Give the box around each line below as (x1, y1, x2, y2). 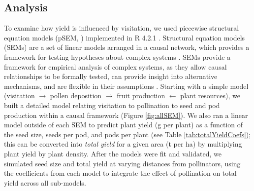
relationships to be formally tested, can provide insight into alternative (4, 71, 218, 81)
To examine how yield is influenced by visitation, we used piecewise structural (4, 23, 239, 33)
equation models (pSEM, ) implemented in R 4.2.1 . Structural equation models (4, 32, 245, 42)
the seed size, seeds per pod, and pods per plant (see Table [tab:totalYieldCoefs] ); (4, 129, 251, 139)
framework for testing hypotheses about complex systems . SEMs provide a (4, 51, 231, 62)
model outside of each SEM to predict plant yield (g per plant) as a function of (4, 119, 243, 130)
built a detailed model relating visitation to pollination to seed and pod (4, 100, 220, 110)
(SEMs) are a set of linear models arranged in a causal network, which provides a (4, 42, 250, 52)
